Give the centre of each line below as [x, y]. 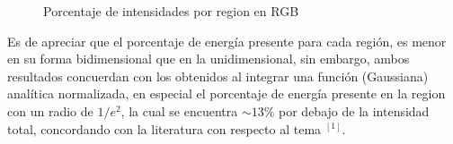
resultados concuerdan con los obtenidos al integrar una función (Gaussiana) [218, 76]
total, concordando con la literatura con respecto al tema [164, 128]
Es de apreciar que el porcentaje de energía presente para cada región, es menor [227, 41]
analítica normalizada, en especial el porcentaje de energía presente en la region [226, 93]
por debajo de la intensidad [354, 110]
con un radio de [50, 110]
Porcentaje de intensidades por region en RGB [171, 11]
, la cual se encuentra [179, 110]
